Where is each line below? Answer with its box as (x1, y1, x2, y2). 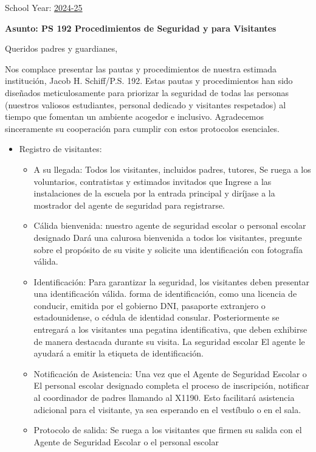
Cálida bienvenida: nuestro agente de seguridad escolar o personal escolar (33, 219, 306, 232)
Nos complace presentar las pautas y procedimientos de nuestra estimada (5, 62, 277, 75)
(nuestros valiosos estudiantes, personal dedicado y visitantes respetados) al (5, 98, 286, 111)
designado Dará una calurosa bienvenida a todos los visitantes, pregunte (33, 231, 302, 243)
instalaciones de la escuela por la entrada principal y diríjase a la (33, 187, 275, 200)
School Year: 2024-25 (5, 1, 83, 13)
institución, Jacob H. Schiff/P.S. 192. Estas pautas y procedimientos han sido (5, 74, 293, 87)
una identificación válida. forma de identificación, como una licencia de (33, 287, 297, 300)
